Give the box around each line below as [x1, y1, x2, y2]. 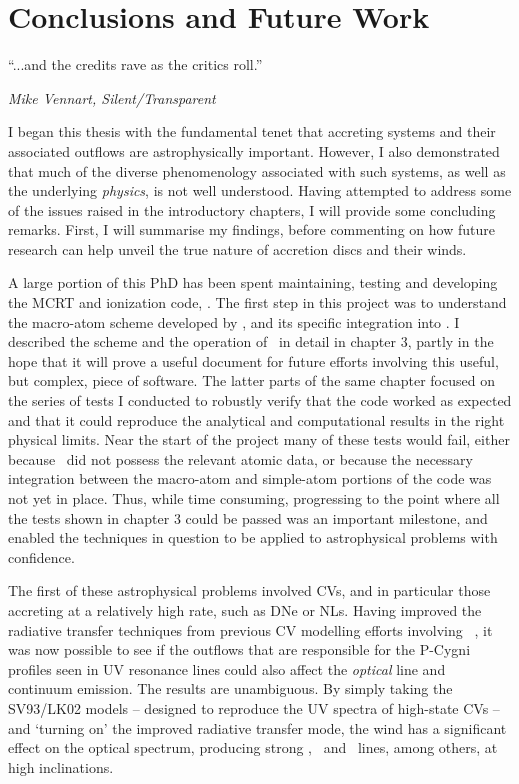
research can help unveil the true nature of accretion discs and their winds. [8, 238, 467, 259]
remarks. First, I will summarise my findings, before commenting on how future [8, 219, 495, 240]
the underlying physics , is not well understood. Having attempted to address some [8, 180, 512, 201]
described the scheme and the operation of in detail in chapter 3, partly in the [8, 331, 494, 352]
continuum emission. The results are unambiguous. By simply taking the [8, 678, 453, 699]
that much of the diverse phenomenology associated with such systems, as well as [8, 160, 506, 181]
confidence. [8, 546, 75, 567]
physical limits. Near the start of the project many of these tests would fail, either [8, 429, 510, 450]
